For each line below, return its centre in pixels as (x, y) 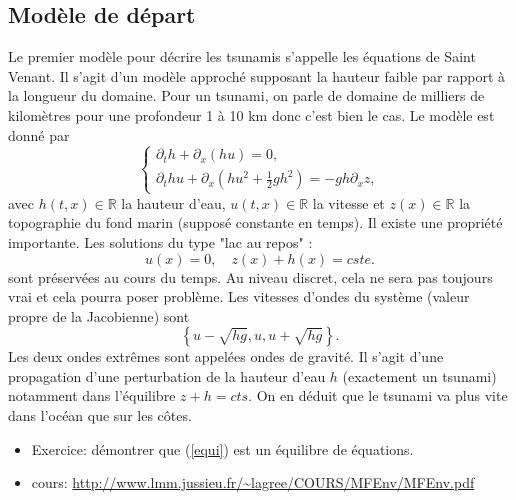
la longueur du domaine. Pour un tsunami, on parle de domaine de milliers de (246, 95)
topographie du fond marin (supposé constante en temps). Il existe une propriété (255, 222)
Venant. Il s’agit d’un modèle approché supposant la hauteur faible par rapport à (257, 75)
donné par (39, 134)
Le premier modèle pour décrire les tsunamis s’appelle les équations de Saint (242, 56)
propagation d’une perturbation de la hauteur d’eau (167, 375)
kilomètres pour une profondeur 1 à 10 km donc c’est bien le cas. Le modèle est (251, 114)
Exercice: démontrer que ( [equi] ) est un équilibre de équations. (222, 448)
